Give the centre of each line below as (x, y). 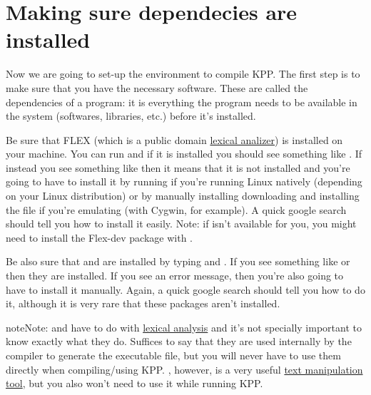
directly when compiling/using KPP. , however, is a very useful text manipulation (184, 369)
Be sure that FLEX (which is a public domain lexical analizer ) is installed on (174, 139)
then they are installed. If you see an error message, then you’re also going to (175, 276)
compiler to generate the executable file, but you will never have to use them (173, 355)
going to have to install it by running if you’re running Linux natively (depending (184, 181)
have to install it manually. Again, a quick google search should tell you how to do (185, 289)
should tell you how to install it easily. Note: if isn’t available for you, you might (181, 224)
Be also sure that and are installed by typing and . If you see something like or (178, 261)
